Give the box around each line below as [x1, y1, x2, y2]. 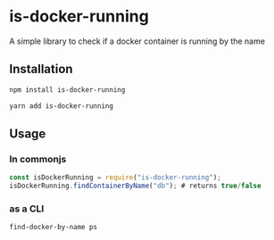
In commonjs [9, 153, 67, 165]
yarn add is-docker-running [9, 101, 114, 111]
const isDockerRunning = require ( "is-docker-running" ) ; [9, 173, 221, 182]
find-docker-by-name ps [9, 223, 98, 232]
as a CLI [9, 203, 45, 215]
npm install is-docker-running [9, 85, 126, 95]
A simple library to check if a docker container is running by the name [9, 36, 266, 46]
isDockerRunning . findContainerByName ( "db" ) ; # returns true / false [9, 181, 262, 191]
